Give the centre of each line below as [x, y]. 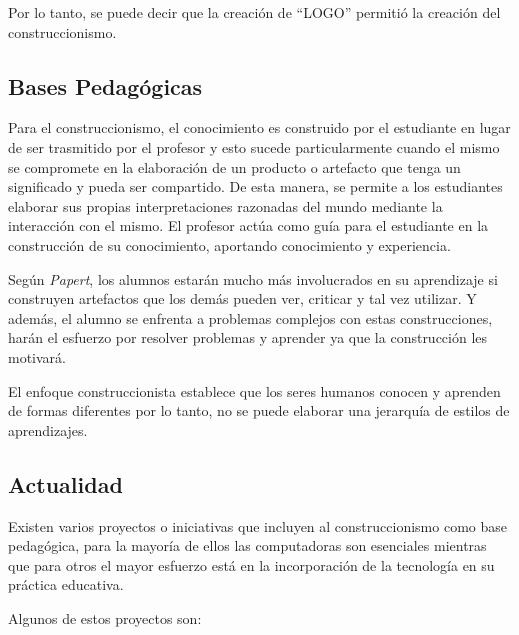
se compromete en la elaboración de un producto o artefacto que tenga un [234, 166]
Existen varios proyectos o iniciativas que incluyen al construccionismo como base [257, 525]
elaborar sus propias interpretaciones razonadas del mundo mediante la [225, 205]
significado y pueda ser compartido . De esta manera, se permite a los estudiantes [255, 186]
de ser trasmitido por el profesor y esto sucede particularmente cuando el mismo [254, 146]
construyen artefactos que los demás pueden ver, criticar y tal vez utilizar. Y [242, 298]
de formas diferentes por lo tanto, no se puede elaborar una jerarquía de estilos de [259, 410]
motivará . [37, 356]
